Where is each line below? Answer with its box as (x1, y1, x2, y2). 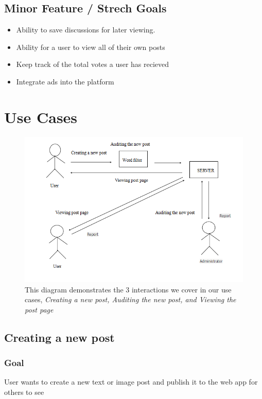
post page (25, 304, 54, 315)
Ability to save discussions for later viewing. (16, 24, 155, 35)
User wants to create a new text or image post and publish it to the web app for (4, 376, 258, 387)
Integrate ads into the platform (16, 76, 114, 86)
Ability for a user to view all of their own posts (16, 41, 165, 52)
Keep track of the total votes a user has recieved (16, 59, 169, 70)
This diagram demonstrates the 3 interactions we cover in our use (25, 284, 232, 294)
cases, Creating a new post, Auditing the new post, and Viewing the (25, 294, 236, 305)
